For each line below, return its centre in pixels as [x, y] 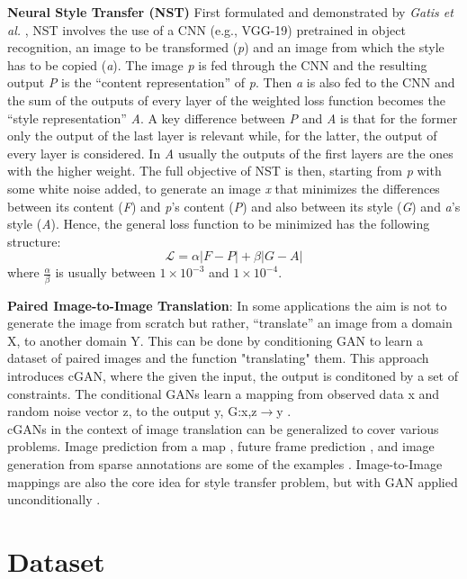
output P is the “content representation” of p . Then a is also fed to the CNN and [231, 82]
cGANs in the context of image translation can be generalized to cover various [223, 428]
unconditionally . [54, 499]
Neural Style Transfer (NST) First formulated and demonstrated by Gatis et [230, 12]
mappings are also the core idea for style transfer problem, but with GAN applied [233, 481]
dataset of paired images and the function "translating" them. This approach [218, 358]
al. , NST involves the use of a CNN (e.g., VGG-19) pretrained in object [207, 29]
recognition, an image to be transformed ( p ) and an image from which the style [226, 47]
